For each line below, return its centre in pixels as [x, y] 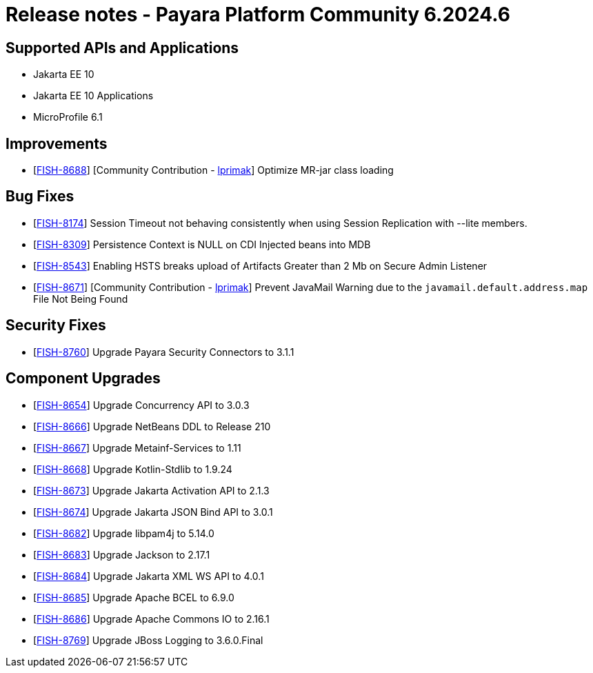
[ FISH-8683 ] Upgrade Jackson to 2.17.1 [122, 554]
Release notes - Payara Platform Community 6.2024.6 [258, 14]
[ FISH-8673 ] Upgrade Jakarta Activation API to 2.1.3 [151, 490]
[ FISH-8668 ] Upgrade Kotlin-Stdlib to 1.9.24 [133, 469]
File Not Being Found [81, 299]
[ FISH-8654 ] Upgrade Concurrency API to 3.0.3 [141, 405]
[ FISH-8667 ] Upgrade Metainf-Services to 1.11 [137, 448]
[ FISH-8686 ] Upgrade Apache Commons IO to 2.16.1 [151, 619]
